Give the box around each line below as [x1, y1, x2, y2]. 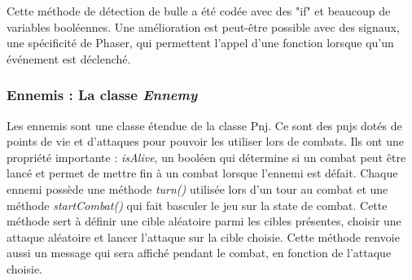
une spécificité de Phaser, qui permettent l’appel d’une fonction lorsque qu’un [7, 34, 394, 51]
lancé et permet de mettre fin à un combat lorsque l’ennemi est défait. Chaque [7, 164, 398, 182]
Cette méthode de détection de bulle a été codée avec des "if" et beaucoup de [7, 2, 391, 19]
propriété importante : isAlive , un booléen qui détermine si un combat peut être [7, 148, 406, 165]
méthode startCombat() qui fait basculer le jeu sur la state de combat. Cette [7, 196, 388, 213]
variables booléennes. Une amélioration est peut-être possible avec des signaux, [7, 18, 400, 35]
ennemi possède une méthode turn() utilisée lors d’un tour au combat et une [7, 180, 388, 197]
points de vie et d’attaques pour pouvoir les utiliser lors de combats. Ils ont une [7, 133, 404, 150]
